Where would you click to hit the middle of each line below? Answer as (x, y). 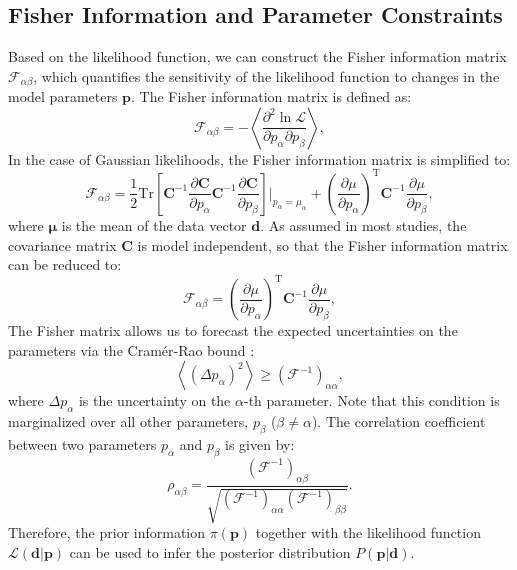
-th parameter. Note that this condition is (371, 400)
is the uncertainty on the (154, 400)
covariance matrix (62, 244)
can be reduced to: (65, 264)
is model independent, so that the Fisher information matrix (322, 244)
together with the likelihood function (368, 532)
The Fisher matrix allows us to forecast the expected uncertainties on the (233, 330)
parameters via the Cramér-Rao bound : (131, 349)
